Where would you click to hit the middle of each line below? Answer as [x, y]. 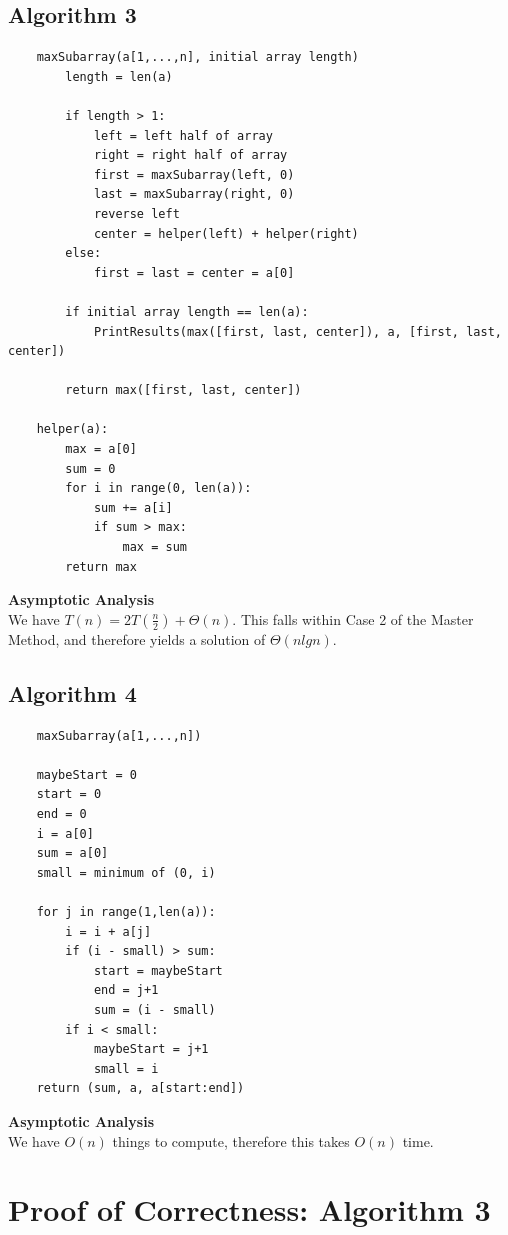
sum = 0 [90, 468]
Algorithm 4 [72, 692]
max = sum [154, 547]
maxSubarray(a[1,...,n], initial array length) [197, 57]
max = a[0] [101, 449]
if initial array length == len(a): [187, 311]
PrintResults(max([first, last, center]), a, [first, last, [297, 331]
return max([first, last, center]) [183, 390]
